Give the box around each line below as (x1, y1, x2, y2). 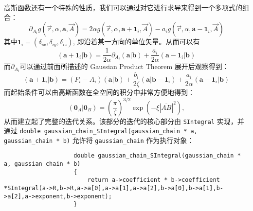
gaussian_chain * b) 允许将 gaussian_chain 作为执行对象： (4, 135, 194, 145)
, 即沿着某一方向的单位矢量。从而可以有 (72, 36, 200, 47)
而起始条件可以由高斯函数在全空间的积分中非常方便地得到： (4, 87, 195, 97)
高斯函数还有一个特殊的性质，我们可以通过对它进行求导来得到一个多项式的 (4, 2, 242, 12)
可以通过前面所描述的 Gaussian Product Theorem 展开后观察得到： (19, 61, 229, 71)
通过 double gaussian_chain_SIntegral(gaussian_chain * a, (4, 125, 198, 136)
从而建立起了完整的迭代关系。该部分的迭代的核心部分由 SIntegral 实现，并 (4, 116, 244, 126)
